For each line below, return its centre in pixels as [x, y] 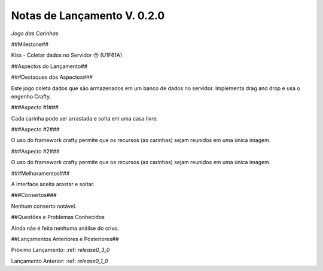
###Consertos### [34, 195]
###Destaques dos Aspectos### [52, 77]
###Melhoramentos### [40, 173]
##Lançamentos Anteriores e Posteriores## [65, 239]
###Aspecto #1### [35, 107]
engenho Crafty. [31, 96]
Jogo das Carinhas [35, 33]
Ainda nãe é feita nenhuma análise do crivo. [65, 228]
